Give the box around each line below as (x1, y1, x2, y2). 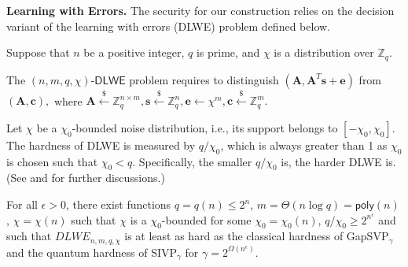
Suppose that (6, 44, 70, 61)
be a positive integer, (83, 44, 185, 61)
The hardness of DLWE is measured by (6, 136, 196, 153)
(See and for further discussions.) (6, 169, 165, 186)
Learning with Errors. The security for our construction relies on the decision (6, 2, 395, 18)
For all (6, 196, 38, 213)
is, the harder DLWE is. (281, 153, 396, 169)
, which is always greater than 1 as (220, 136, 388, 153)
